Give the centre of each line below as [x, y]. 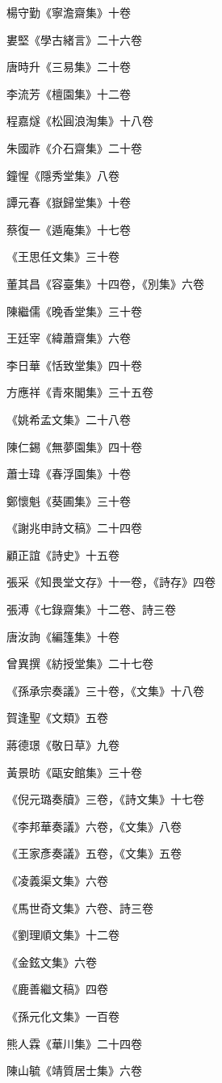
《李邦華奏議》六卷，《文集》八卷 [94, 826]
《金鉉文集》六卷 [52, 961]
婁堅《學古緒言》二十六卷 [74, 39]
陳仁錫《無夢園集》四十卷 [74, 446]
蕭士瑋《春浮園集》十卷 [69, 474]
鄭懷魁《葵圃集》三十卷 [69, 500]
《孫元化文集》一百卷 [63, 1016]
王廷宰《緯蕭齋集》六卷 [69, 338]
